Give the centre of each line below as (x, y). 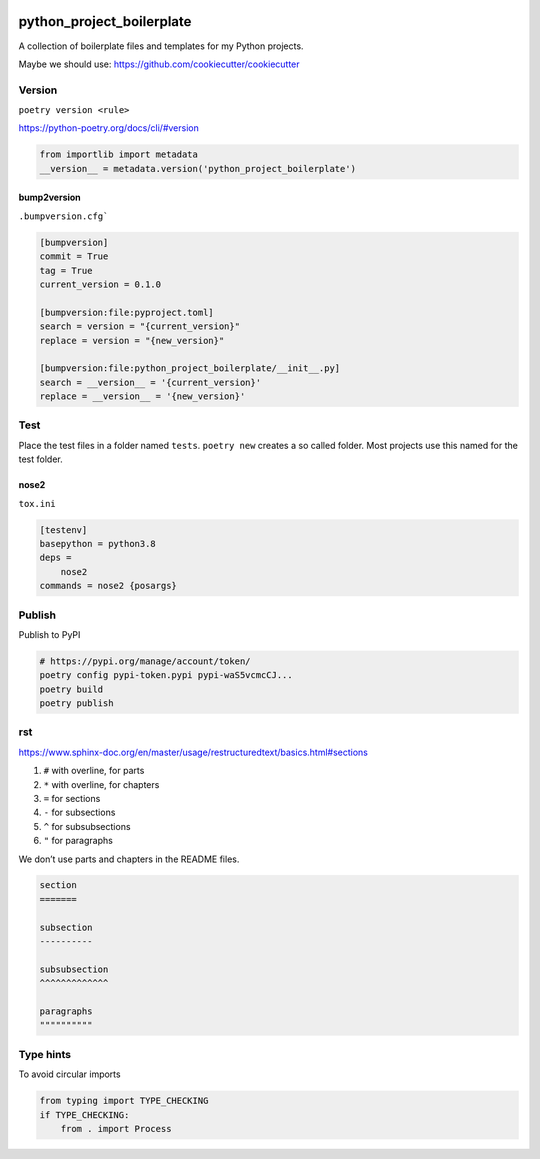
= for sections (72, 798)
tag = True (66, 270)
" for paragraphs (78, 841)
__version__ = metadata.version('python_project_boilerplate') (198, 168)
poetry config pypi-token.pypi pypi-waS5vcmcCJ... (166, 675)
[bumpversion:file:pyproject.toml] (126, 312)
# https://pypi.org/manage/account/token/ (145, 661)
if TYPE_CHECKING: (84, 1114)
